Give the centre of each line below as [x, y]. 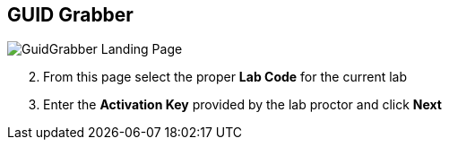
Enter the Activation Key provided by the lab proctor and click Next [242, 105]
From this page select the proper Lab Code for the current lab [225, 77]
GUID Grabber [70, 15]
